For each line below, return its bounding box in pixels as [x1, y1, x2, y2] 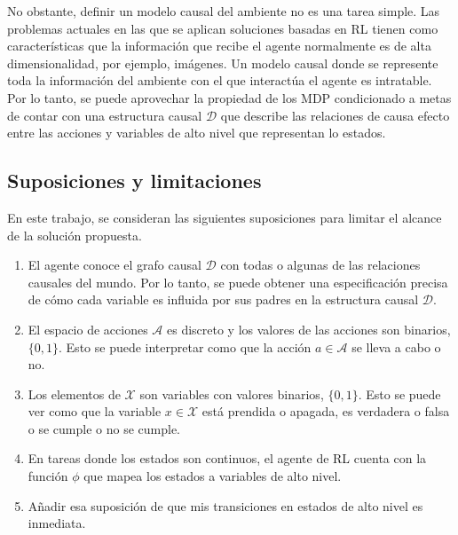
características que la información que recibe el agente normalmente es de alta [7, 36, 431, 55]
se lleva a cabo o [351, 337, 441, 356]
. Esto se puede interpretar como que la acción [59, 337, 312, 356]
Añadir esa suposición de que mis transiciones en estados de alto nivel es [28, 496, 423, 515]
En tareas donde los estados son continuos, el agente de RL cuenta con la [28, 449, 427, 468]
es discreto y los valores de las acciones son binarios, [167, 319, 451, 338]
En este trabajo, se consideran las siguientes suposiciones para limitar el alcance [7, 208, 442, 226]
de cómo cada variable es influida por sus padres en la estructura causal [28, 290, 419, 309]
